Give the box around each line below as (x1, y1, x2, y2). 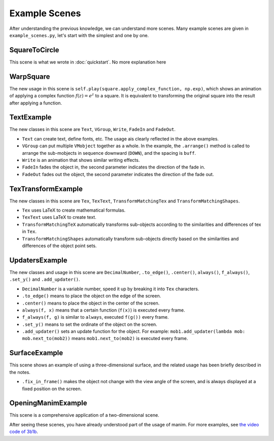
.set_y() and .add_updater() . (9, 277, 81, 283)
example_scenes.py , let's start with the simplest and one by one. (9, 32, 149, 38)
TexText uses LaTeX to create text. (22, 214, 96, 220)
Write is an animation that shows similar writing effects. (22, 157, 140, 163)
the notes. (9, 369, 30, 375)
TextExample (9, 113, 52, 122)
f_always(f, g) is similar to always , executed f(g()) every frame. (22, 314, 169, 320)
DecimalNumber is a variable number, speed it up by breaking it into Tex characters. (22, 286, 199, 292)
